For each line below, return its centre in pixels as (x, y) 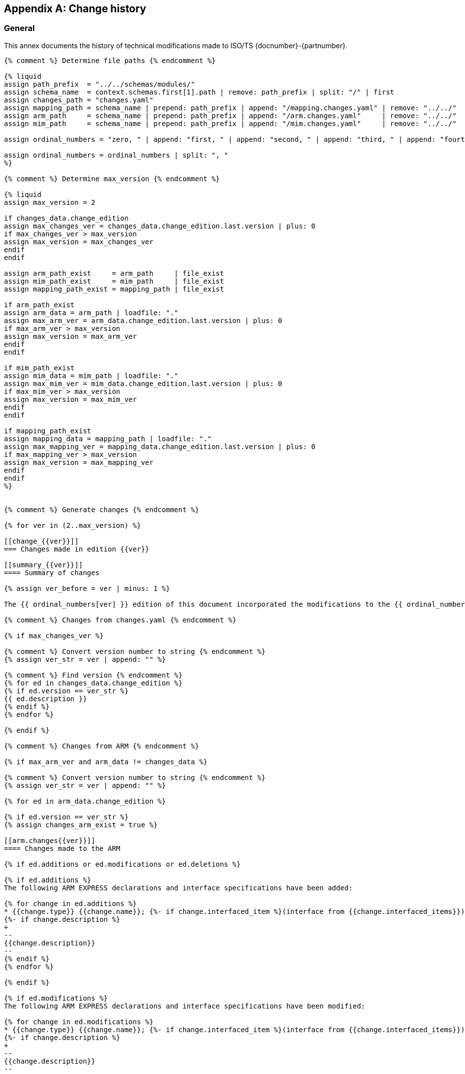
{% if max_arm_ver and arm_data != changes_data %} (106, 762)
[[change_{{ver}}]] (41, 541)
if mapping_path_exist (48, 431)
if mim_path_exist (39, 368)
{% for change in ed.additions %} (70, 903)
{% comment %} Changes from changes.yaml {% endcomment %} (120, 620)
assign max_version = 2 (50, 202)
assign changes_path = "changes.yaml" (79, 100)
